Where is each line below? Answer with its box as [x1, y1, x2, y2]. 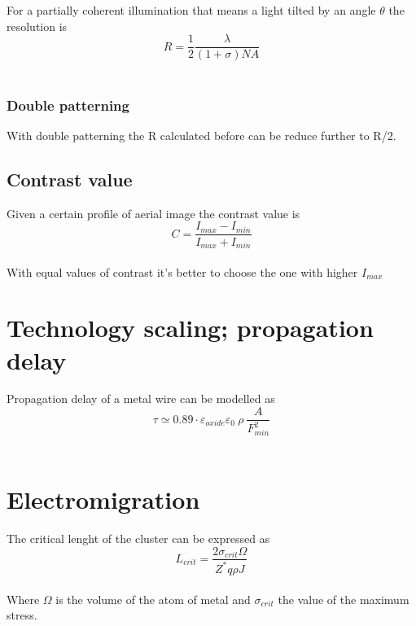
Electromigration [7, 482, 200, 515]
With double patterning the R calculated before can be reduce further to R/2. [7, 127, 396, 144]
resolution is [7, 17, 68, 34]
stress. [7, 606, 37, 624]
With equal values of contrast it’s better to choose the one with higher [7, 263, 358, 280]
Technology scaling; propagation [7, 311, 374, 344]
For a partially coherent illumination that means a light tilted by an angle [7, 2, 376, 18]
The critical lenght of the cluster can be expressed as [7, 529, 270, 546]
